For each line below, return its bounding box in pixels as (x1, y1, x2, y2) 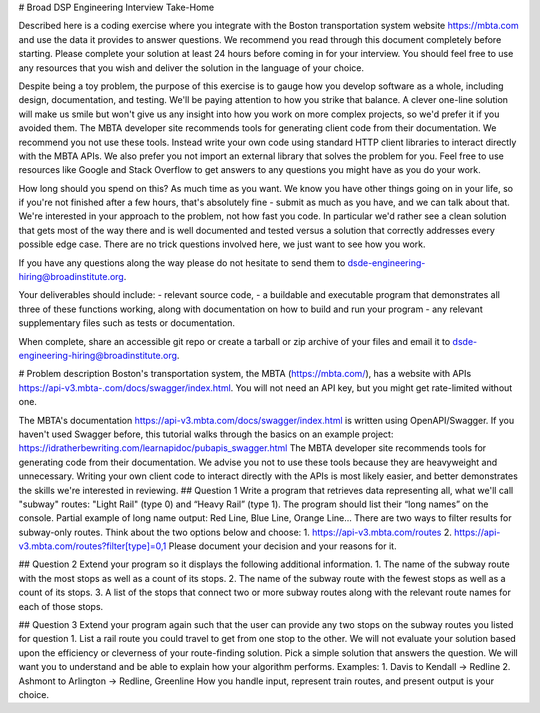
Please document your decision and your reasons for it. (168, 540, 397, 552)
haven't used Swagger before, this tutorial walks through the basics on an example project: (18, 428, 394, 440)
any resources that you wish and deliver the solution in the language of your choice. (18, 61, 365, 74)
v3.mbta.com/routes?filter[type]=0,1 (18, 540, 167, 552)
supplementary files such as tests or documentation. (18, 317, 235, 329)
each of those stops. (18, 600, 104, 612)
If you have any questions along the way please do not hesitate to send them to (18, 256, 346, 269)
